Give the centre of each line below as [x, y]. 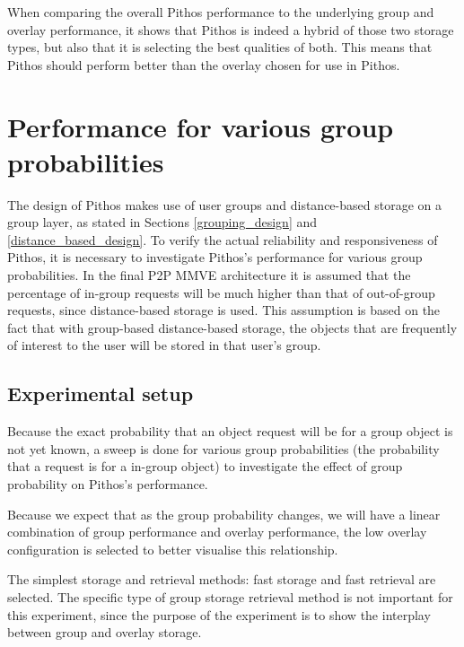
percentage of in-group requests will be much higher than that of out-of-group [221, 292]
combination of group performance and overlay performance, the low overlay [217, 532]
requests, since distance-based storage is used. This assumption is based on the [224, 310]
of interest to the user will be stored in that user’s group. [164, 345]
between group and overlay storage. [105, 632]
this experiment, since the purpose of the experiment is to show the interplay [219, 614]
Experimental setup [101, 393]
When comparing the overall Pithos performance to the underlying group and [221, 12]
